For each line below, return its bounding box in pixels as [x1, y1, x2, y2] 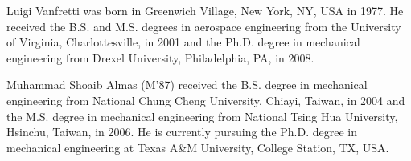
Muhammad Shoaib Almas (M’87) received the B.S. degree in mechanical [6, 76, 368, 93]
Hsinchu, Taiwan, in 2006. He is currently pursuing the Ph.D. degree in [6, 123, 357, 140]
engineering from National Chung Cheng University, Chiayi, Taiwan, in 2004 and [6, 91, 405, 108]
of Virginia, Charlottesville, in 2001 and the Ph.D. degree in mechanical [6, 34, 360, 50]
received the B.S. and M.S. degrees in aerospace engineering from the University [6, 18, 401, 34]
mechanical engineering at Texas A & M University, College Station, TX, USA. [6, 139, 389, 155]
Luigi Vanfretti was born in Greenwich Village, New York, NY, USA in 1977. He [6, 2, 404, 18]
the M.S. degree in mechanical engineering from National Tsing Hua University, [6, 107, 398, 124]
